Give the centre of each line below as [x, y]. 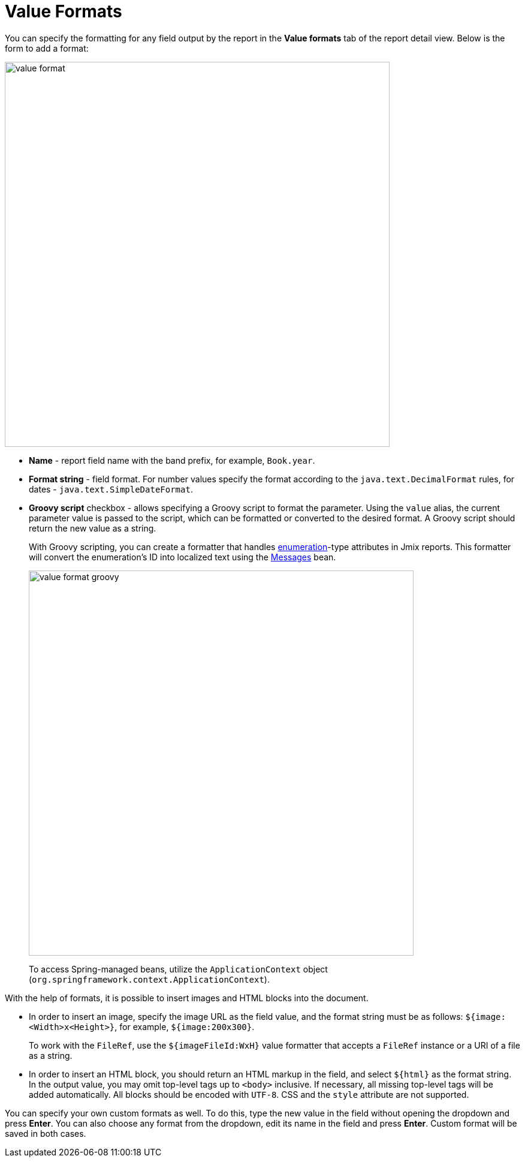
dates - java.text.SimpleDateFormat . [111, 489]
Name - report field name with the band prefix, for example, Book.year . [172, 460]
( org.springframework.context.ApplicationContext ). [149, 979]
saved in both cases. [46, 1133]
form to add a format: [47, 48]
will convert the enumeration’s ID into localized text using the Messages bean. [182, 557]
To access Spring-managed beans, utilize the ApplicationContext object [178, 969]
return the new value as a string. [93, 528]
